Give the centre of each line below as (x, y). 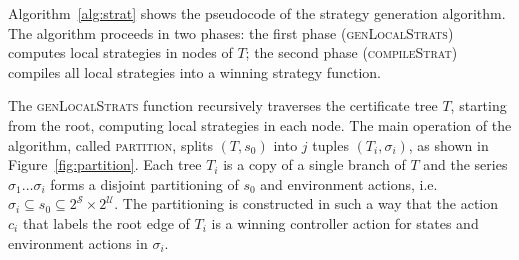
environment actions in (78, 242)
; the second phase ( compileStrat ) (351, 52)
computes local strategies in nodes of (120, 52)
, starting (478, 105)
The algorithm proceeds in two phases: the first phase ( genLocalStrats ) (231, 32)
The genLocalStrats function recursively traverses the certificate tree (223, 105)
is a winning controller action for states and (345, 222)
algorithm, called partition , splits (110, 144)
